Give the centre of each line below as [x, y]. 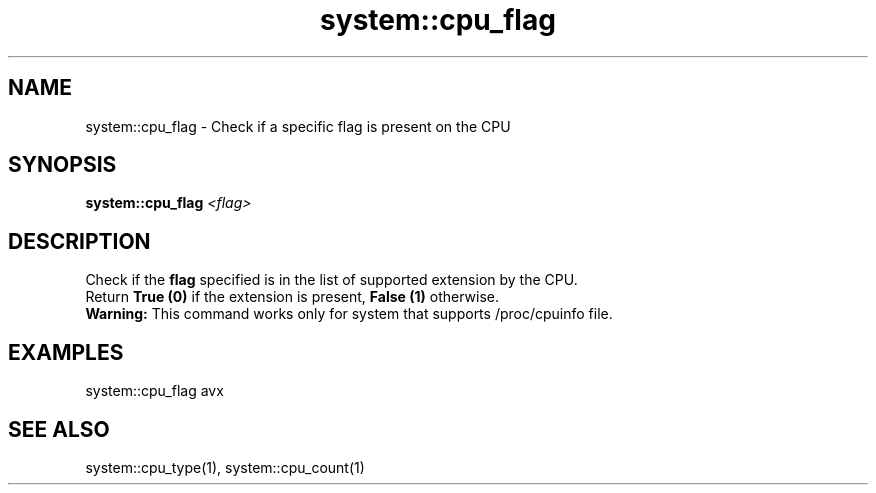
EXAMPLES [66, 352]
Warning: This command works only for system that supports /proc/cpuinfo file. [349, 314]
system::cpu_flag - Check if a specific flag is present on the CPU [298, 126]
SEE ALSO [59, 429]
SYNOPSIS [62, 165]
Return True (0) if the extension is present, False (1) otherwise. [292, 297]
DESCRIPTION [79, 241]
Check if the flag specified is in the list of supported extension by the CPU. [331, 280]
